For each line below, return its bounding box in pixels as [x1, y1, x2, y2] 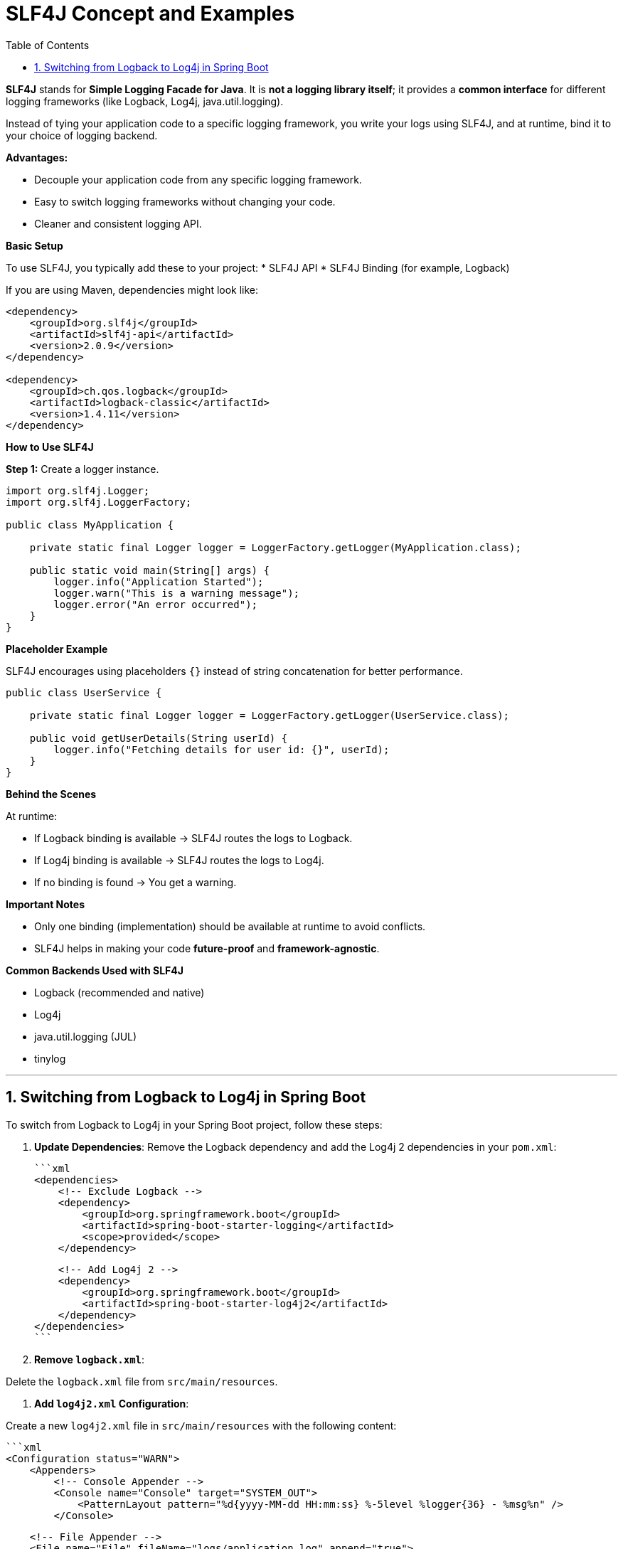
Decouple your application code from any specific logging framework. [34, 173, 362, 186]
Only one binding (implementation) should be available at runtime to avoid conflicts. [34, 920, 426, 932]
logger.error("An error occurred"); [53, 598, 258, 610]
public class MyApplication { [6, 518, 174, 531]
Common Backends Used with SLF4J [6, 964, 183, 976]
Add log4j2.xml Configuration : [34, 1397, 189, 1410]
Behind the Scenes [6, 787, 97, 800]
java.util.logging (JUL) [34, 1030, 137, 1043]
